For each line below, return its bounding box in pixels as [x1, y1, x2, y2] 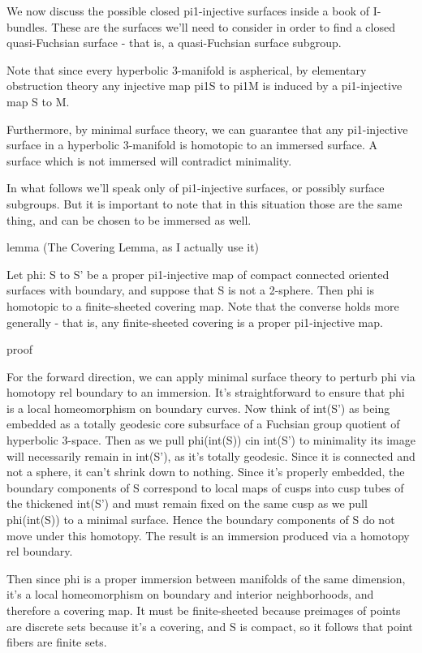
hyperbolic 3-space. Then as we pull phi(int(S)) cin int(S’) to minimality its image [6, 432, 416, 449]
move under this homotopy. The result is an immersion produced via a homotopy [6, 526, 410, 543]
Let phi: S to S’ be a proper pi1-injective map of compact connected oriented [6, 265, 390, 282]
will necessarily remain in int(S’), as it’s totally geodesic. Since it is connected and [6, 447, 416, 464]
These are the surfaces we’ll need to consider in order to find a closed [51, 18, 395, 35]
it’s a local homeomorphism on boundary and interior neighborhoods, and [6, 586, 374, 603]
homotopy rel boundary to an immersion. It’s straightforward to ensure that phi [6, 384, 405, 401]
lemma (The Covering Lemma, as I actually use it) [6, 238, 260, 256]
